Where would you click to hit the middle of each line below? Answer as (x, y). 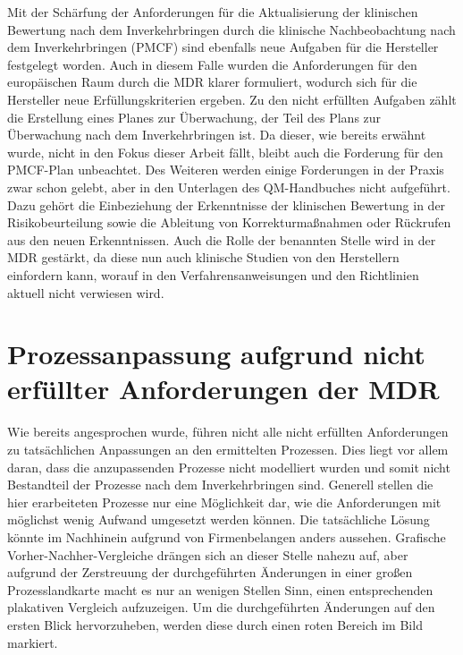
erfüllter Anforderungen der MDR (223, 389)
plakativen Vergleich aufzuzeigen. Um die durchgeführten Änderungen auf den (221, 607)
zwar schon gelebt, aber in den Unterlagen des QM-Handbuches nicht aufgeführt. (229, 187)
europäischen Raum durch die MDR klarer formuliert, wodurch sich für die (212, 82)
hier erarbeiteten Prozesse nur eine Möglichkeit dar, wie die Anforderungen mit (224, 502)
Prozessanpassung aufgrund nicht (216, 354)
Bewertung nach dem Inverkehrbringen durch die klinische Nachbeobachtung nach (231, 29)
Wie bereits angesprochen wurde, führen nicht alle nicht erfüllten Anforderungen (228, 432)
